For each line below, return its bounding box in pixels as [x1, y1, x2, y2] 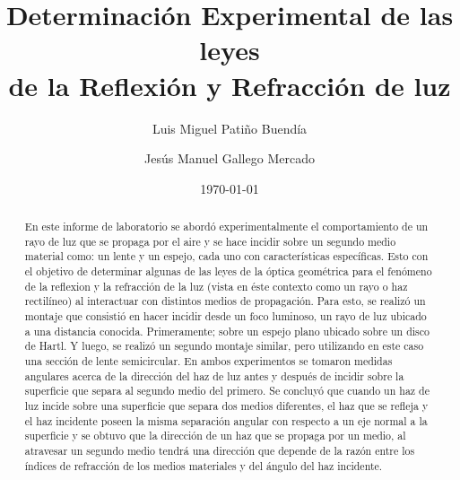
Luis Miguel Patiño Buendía [152, 118, 308, 137]
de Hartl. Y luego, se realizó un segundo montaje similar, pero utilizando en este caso [24, 338, 424, 353]
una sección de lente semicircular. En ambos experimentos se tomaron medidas [24, 353, 393, 368]
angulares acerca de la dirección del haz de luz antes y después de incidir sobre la [24, 368, 404, 383]
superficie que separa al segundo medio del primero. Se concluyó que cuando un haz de [24, 383, 430, 398]
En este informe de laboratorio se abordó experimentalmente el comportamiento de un [24, 219, 429, 234]
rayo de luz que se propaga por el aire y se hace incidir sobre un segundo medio [24, 233, 396, 249]
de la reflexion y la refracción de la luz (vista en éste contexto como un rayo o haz [24, 278, 408, 293]
